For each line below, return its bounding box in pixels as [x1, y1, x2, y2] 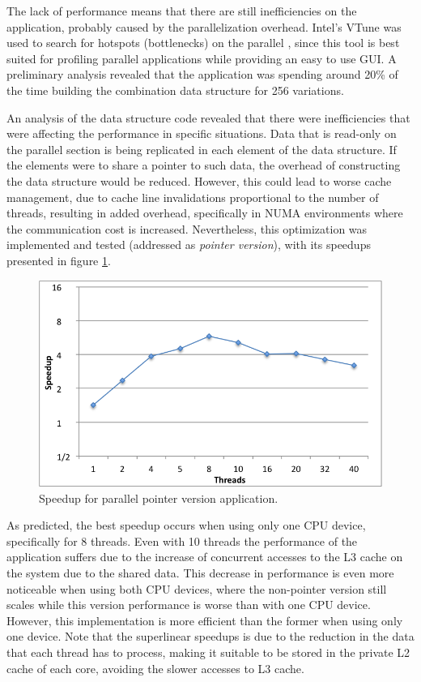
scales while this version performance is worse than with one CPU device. [6, 596, 371, 613]
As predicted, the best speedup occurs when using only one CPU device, [6, 517, 366, 534]
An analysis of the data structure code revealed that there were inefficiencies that [6, 109, 410, 126]
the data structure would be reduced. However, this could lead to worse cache [6, 172, 392, 189]
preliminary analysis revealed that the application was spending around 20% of [6, 66, 398, 83]
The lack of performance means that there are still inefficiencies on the [6, 2, 357, 19]
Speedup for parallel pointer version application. [39, 489, 279, 506]
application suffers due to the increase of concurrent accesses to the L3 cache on [6, 548, 403, 565]
